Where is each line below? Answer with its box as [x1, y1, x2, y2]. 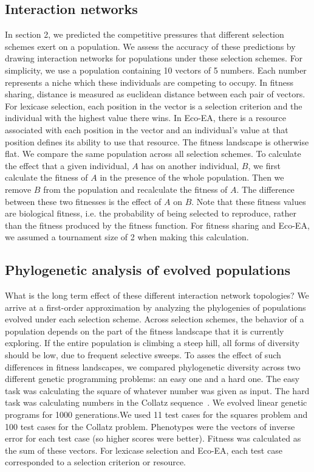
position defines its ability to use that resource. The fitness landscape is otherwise [5, 135, 309, 148]
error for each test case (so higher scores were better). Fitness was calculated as [5, 432, 301, 445]
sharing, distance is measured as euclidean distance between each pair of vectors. [5, 88, 305, 100]
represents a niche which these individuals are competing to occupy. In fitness [5, 75, 294, 88]
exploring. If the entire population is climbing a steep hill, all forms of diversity [5, 336, 300, 349]
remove [5, 182, 32, 195]
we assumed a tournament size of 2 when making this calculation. [5, 231, 249, 243]
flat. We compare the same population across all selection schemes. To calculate [5, 147, 301, 160]
